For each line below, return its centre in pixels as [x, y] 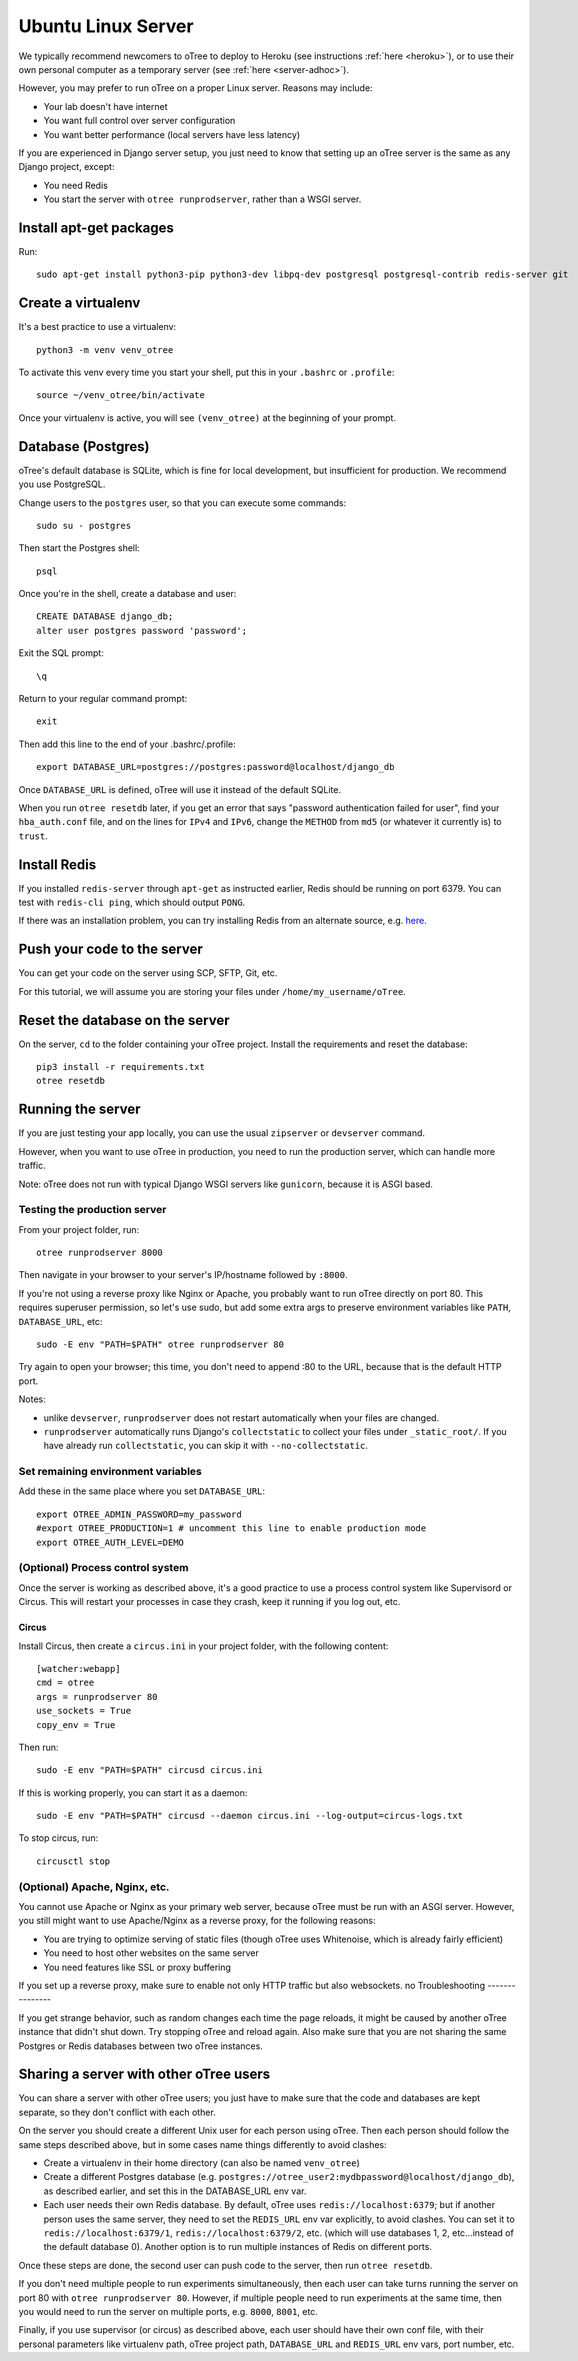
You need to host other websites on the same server [151, 1953]
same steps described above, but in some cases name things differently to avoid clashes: [202, 2144]
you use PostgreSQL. [62, 484]
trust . [33, 836]
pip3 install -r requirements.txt [120, 1067]
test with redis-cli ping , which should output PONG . [132, 902]
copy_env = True [76, 1724]
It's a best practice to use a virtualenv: [97, 327]
